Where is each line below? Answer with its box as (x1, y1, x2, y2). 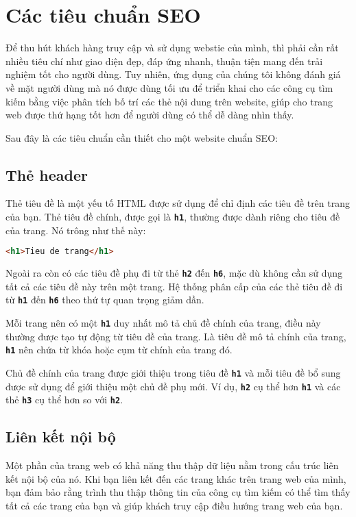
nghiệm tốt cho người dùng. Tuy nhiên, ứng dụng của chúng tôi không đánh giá (5, 67, 341, 81)
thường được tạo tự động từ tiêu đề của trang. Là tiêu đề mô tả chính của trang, (5, 329, 346, 343)
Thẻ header (5, 164, 88, 185)
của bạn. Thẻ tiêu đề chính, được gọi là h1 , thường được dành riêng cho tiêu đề (5, 210, 340, 224)
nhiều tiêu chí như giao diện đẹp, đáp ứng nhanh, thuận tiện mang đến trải (5, 53, 323, 68)
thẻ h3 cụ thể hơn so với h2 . (5, 392, 123, 407)
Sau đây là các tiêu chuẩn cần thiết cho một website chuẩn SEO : (5, 130, 278, 144)
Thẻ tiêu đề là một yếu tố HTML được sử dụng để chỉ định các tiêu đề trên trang (5, 196, 350, 210)
